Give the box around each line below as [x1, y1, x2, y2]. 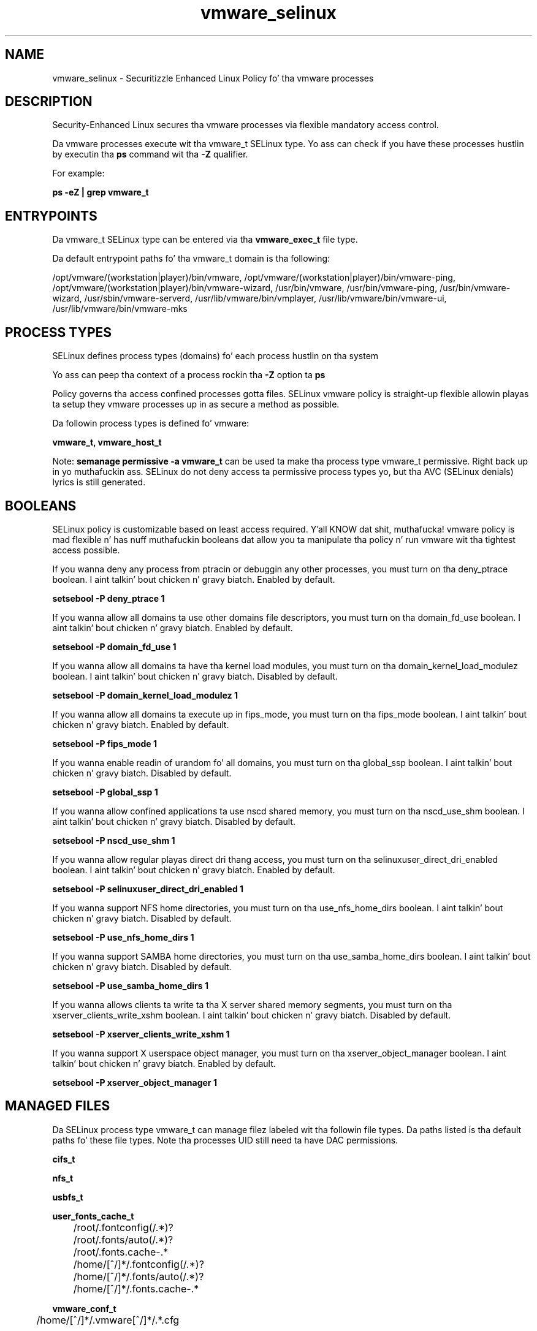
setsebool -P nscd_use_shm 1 [52, 835, 175, 846]
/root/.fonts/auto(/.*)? [73, 1233, 173, 1246]
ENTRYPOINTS [5, 208, 97, 224]
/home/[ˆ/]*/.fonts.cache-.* [73, 1282, 199, 1295]
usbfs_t [52, 1191, 83, 1202]
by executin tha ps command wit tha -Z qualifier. [52, 149, 248, 160]
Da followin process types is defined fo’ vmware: [52, 418, 249, 429]
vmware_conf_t [52, 1303, 116, 1314]
